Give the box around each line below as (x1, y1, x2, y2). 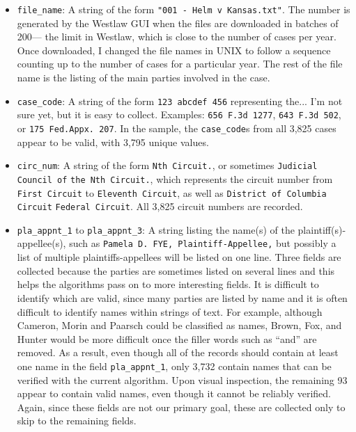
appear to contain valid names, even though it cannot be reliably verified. (17, 386, 331, 401)
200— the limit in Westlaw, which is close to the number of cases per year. (17, 29, 336, 44)
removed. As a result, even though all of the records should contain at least (17, 345, 339, 360)
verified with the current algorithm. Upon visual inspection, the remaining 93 (17, 372, 348, 387)
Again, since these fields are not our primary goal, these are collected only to (17, 399, 346, 414)
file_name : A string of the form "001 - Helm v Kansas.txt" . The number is (17, 2, 350, 16)
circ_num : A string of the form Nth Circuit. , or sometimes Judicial (17, 158, 318, 173)
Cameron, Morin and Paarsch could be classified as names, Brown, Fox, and (17, 318, 342, 333)
